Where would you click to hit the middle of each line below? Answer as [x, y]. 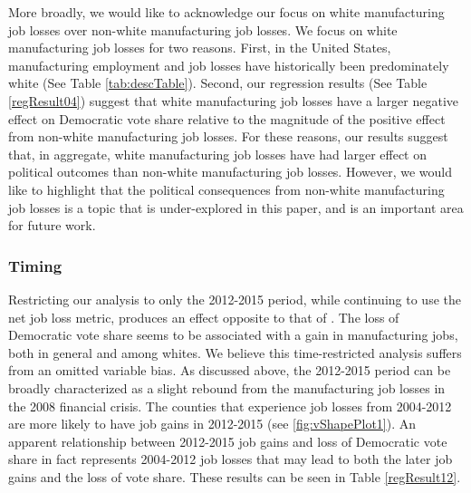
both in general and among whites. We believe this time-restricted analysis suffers [235, 352]
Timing [35, 265]
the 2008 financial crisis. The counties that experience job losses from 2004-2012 [230, 406]
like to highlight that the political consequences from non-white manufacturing [226, 189]
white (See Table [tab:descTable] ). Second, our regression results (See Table [218, 83]
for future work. [52, 225]
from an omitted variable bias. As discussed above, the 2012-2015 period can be [230, 370]
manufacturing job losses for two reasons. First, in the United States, [200, 48]
